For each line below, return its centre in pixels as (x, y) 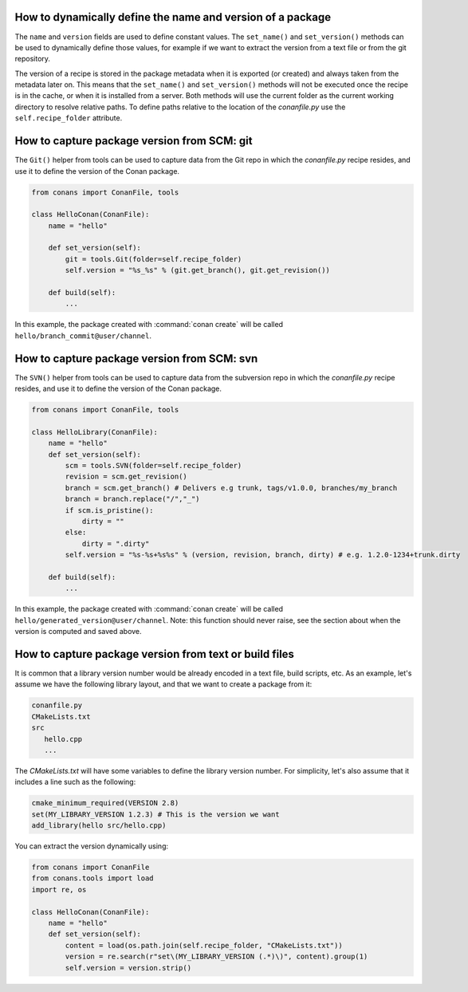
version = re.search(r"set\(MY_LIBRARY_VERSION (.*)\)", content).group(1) (216, 957)
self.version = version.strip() (128, 968)
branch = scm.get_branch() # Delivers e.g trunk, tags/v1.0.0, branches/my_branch (231, 488)
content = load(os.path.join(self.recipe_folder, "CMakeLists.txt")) (204, 945)
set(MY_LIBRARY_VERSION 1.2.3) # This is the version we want (155, 814)
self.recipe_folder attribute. (69, 118)
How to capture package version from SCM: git (134, 141)
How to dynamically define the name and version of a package (173, 17)
